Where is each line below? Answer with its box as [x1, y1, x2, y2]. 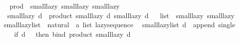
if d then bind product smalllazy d [14, 29, 131, 39]
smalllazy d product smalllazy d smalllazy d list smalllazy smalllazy [7, 10, 235, 20]
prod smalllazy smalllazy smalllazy [9, 1, 120, 10]
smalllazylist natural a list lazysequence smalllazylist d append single [3, 20, 235, 30]
